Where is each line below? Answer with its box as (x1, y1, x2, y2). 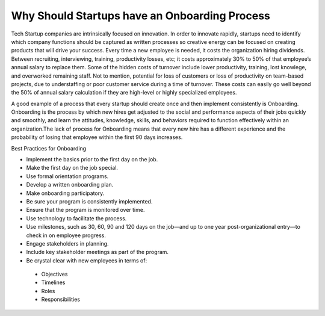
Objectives (41, 271, 68, 278)
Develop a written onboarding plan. (26, 181, 114, 188)
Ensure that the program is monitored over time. (26, 206, 145, 214)
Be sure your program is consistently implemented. (26, 197, 153, 205)
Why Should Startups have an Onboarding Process (11, 9, 271, 22)
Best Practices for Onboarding (11, 144, 87, 152)
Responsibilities (41, 296, 81, 303)
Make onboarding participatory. (26, 190, 105, 197)
